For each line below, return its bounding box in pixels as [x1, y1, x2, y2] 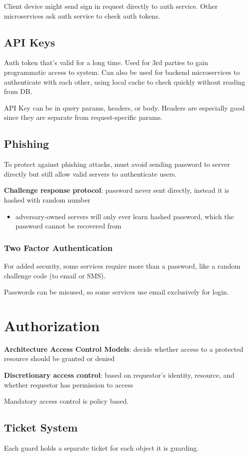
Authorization [4, 315, 100, 335]
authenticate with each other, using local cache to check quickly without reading [4, 76, 246, 87]
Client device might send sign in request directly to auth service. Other [4, 1, 218, 11]
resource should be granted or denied [4, 353, 115, 364]
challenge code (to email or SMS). [4, 270, 106, 280]
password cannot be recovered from [15, 221, 122, 231]
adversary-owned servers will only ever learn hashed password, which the [15, 211, 234, 221]
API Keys [4, 34, 55, 49]
